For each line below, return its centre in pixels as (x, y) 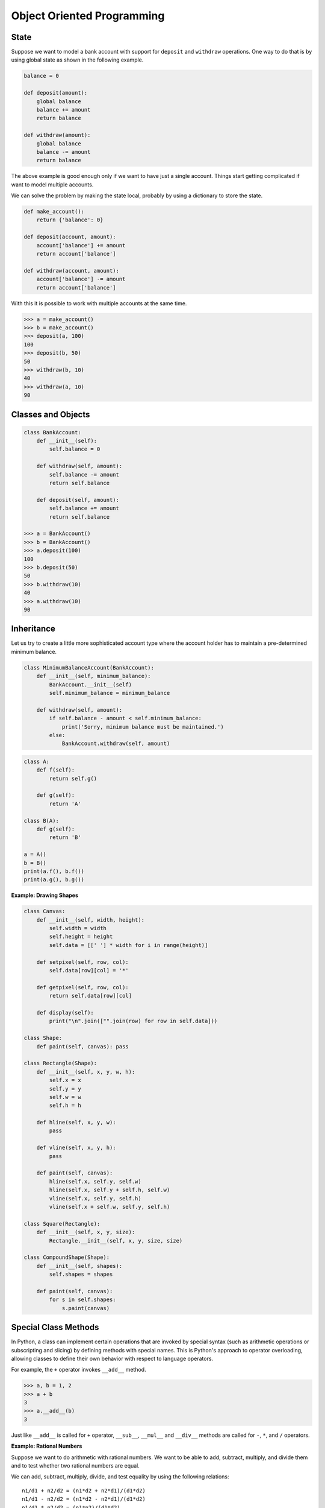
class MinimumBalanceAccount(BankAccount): (89, 667)
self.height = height (81, 937)
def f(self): (56, 770)
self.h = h (65, 1106)
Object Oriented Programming (88, 16)
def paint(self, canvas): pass (82, 1046)
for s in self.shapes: (83, 1300)
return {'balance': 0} (70, 220)
